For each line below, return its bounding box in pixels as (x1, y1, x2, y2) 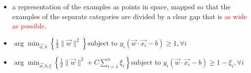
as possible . (12, 21, 47, 31)
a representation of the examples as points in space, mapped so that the (12, 1, 231, 11)
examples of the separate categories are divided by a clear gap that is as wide (12, 11, 247, 21)
